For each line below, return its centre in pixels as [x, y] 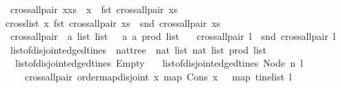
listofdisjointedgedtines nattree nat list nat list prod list [138, 49]
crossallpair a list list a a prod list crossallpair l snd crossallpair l [173, 36]
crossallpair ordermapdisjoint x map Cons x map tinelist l [158, 76]
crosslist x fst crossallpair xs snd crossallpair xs [113, 22]
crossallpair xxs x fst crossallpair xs [94, 9]
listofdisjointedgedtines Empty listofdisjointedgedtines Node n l [159, 63]
